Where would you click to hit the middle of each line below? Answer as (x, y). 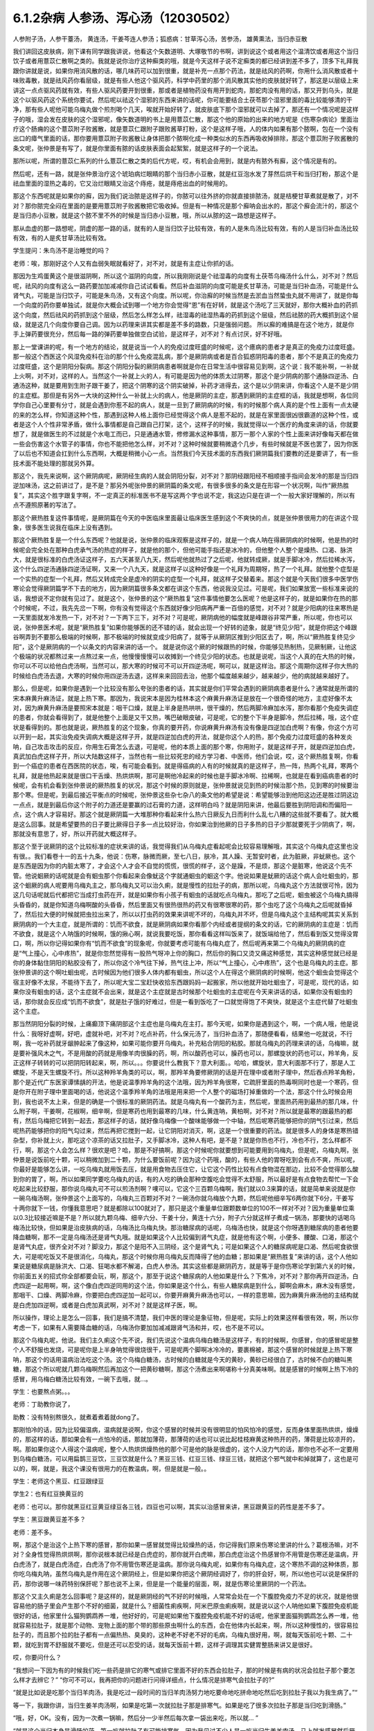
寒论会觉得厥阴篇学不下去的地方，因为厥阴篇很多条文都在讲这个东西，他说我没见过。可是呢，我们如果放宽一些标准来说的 (186, 589)
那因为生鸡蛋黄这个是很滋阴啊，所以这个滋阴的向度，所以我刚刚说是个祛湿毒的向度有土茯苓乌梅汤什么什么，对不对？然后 (186, 276)
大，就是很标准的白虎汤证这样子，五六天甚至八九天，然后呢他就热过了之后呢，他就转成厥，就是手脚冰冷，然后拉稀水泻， (186, 559)
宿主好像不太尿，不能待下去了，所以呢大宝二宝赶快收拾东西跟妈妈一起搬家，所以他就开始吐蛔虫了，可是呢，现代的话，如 (186, 982)
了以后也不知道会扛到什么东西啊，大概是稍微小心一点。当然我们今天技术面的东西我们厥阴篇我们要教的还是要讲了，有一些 (186, 454)
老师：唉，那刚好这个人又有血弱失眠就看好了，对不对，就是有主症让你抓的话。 (125, 263)
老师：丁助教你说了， (43, 1404)
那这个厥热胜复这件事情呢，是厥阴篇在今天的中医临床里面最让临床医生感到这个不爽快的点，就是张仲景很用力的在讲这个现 (186, 518)
